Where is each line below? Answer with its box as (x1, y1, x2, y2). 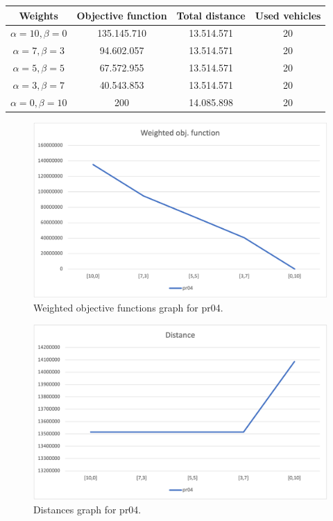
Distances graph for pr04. (33, 502, 142, 516)
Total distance (176, 8, 246, 22)
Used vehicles (255, 8, 321, 22)
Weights (19, 8, 58, 22)
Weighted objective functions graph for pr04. (33, 300, 223, 315)
